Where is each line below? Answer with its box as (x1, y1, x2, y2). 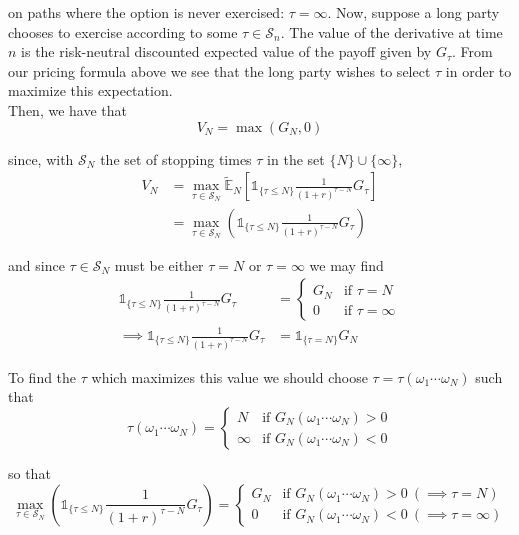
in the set (267, 148, 325, 169)
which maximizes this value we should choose (91, 366, 368, 387)
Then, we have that (8, 99, 127, 120)
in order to (445, 60, 512, 81)
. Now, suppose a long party (327, 2, 500, 22)
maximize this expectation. (8, 80, 173, 101)
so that (8, 463, 51, 484)
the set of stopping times (100, 148, 252, 169)
